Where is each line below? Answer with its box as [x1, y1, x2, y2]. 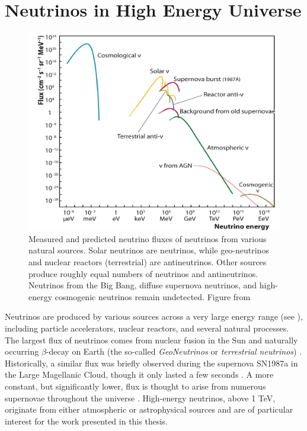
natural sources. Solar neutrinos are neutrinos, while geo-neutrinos [28, 244, 269, 256]
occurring [5, 345, 39, 358]
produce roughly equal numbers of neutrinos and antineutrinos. [28, 267, 258, 279]
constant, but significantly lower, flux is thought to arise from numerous [5, 379, 266, 392]
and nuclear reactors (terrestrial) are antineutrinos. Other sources [28, 256, 267, 268]
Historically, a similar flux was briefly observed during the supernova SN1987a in [5, 356, 298, 369]
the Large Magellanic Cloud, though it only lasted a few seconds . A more [5, 368, 274, 381]
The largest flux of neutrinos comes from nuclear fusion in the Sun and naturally [5, 333, 298, 346]
